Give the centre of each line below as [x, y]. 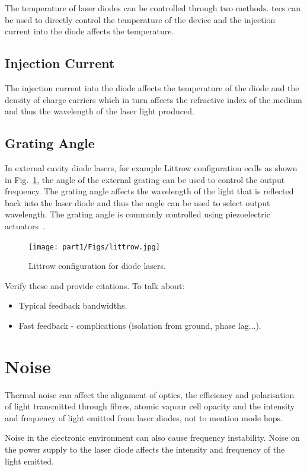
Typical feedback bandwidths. [73, 305]
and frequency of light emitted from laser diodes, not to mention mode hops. [144, 417]
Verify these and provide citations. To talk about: [95, 285]
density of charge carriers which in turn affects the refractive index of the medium [153, 99]
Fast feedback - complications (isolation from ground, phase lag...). [140, 325]
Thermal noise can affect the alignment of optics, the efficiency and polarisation [150, 394]
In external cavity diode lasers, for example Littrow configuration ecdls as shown [151, 167]
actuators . [25, 225]
